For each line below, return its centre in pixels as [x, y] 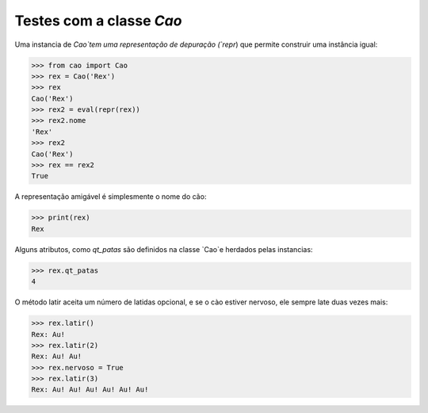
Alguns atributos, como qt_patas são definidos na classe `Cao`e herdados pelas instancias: [164, 249]
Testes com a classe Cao [98, 21]
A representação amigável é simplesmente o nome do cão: [111, 197]
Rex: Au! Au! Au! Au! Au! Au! [90, 390]
